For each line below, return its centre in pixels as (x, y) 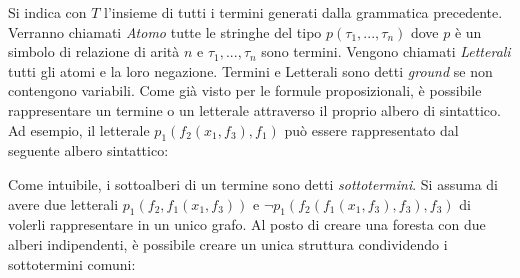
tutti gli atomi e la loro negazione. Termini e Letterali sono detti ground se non (250, 70)
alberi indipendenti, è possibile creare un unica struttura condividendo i (228, 243)
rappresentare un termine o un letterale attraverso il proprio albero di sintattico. (254, 109)
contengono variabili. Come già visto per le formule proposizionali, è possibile (245, 90)
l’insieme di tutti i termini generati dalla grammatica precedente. (303, 12)
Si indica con (47, 12)
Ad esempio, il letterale (79, 129)
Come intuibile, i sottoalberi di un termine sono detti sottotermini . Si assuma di (253, 183)
